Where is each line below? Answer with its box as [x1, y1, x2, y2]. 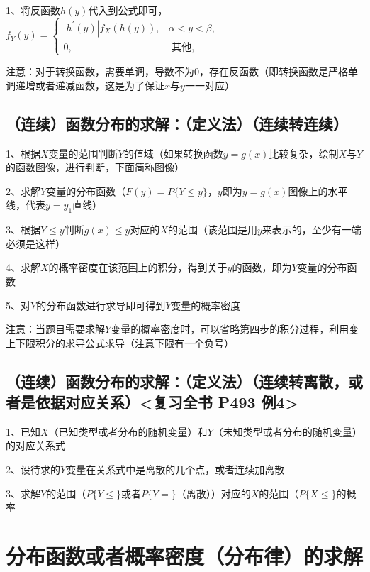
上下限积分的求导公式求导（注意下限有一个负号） [6, 335, 234, 350]
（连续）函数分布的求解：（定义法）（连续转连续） [6, 112, 348, 134]
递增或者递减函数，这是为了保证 [15, 77, 164, 92]
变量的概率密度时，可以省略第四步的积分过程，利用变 [111, 321, 359, 336]
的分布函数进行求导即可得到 [36, 297, 166, 312]
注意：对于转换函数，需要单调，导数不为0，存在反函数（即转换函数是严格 [6, 64, 348, 79]
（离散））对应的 [176, 485, 251, 500]
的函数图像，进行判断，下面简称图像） [6, 160, 184, 175]
